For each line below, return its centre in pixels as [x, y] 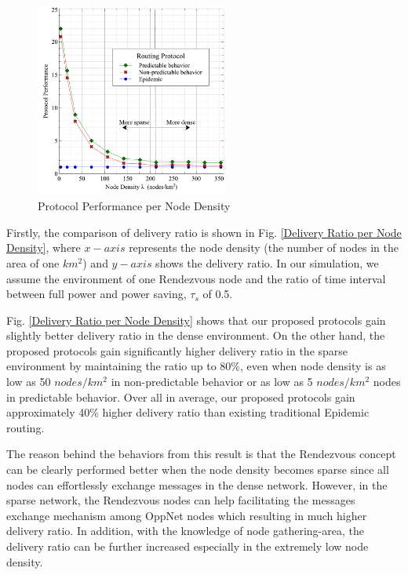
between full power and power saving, [97, 294]
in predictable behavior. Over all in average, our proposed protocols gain [181, 397]
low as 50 [29, 382]
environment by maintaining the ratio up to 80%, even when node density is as [196, 366]
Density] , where [44, 247]
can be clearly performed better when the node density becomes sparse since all [198, 469]
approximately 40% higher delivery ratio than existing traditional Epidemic [188, 412]
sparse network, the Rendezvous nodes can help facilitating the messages [181, 500]
